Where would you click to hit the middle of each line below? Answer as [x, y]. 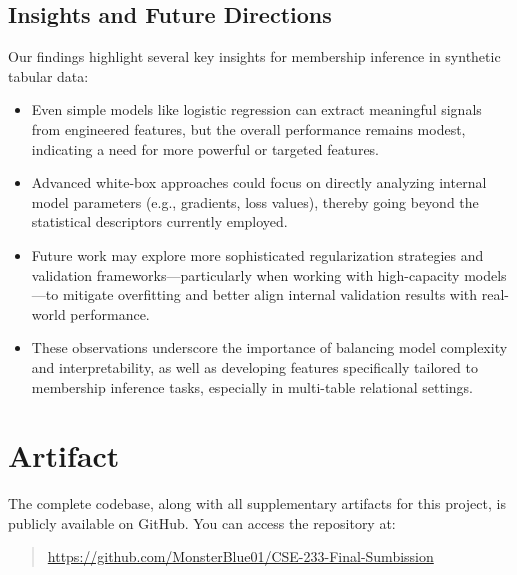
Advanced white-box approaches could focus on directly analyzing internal [259, 182]
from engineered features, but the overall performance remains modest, [248, 128]
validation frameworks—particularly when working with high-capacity [245, 274]
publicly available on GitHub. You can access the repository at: [202, 522]
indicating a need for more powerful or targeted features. [205, 148]
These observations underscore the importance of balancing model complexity [269, 347]
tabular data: [48, 75]
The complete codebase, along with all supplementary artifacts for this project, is [257, 503]
